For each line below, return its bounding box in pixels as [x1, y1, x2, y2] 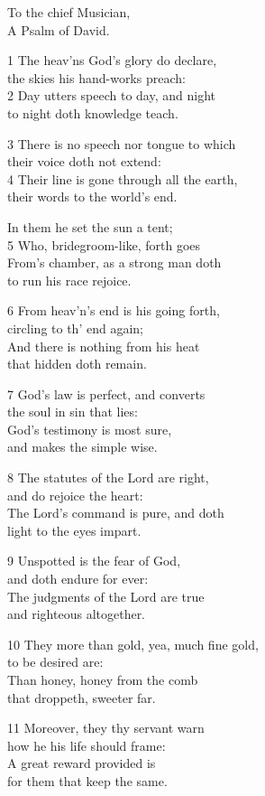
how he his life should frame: [7, 735, 166, 754]
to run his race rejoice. [7, 270, 132, 289]
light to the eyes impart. [7, 520, 142, 539]
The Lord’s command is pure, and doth [7, 503, 224, 522]
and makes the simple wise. [7, 437, 158, 456]
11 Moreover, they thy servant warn [7, 718, 205, 737]
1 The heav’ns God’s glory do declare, [7, 51, 217, 70]
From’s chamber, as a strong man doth [7, 253, 222, 272]
